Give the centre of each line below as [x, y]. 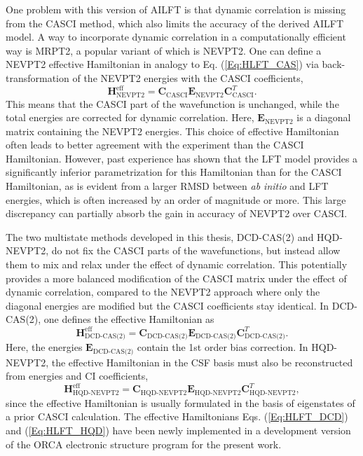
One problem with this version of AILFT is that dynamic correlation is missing [176, 9]
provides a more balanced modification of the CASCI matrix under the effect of [176, 278]
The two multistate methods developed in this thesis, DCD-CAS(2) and [160, 236]
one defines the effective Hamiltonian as [129, 319]
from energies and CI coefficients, [77, 376]
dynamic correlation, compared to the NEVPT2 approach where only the [163, 292]
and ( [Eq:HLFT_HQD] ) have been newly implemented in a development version [178, 430]
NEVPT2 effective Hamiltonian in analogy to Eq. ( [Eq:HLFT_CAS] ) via [162, 64]
